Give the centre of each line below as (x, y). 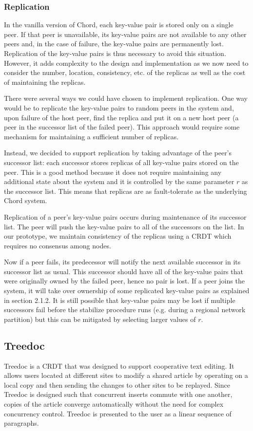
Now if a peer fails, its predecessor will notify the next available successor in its (122, 262)
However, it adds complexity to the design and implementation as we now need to (126, 63)
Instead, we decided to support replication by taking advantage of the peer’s (118, 153)
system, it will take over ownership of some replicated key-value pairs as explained (127, 290)
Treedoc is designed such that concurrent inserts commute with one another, (118, 394)
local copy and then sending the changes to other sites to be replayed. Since (117, 384)
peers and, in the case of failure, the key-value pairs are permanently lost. (114, 44)
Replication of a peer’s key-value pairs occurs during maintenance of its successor (125, 216)
